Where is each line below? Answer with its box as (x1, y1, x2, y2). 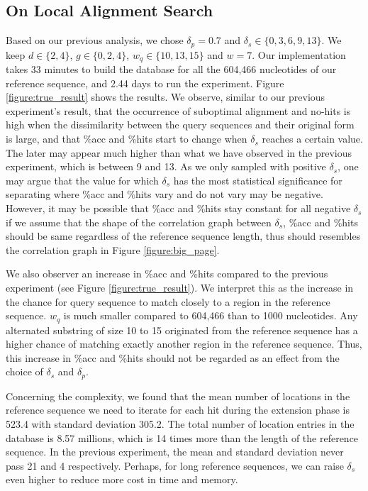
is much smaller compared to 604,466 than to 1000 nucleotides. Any (63, 308, 358, 323)
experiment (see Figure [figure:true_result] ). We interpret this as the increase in (6, 280, 354, 295)
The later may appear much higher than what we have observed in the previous (6, 145, 352, 160)
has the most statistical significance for (173, 172, 342, 187)
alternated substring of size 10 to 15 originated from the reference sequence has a (6, 322, 358, 337)
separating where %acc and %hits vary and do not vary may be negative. (6, 187, 323, 202)
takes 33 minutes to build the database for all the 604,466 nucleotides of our (6, 62, 337, 77)
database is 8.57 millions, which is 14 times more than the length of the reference (6, 430, 359, 445)
